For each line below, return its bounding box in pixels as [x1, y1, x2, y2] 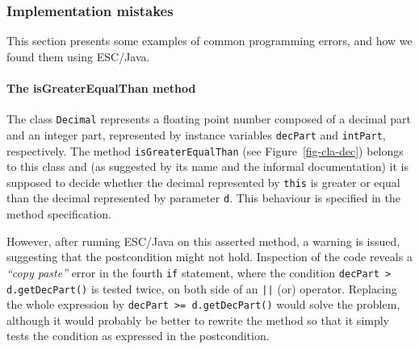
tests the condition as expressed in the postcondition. [6, 327, 270, 344]
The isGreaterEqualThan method [6, 80, 196, 96]
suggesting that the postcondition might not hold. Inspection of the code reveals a [6, 248, 413, 265]
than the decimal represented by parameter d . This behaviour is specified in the [6, 189, 400, 206]
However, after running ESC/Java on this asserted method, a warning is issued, [6, 232, 400, 249]
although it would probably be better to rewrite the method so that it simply [6, 311, 390, 328]
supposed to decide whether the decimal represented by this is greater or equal [6, 173, 400, 190]
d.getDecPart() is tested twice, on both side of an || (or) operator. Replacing [6, 280, 397, 297]
